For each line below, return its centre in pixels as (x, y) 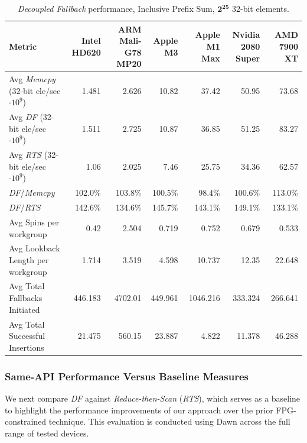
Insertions (27, 347)
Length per (29, 260)
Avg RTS (25, 155)
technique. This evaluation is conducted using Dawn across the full (169, 421)
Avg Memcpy (32, 79)
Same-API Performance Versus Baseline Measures (127, 376)
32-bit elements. (261, 8)
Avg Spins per (34, 222)
